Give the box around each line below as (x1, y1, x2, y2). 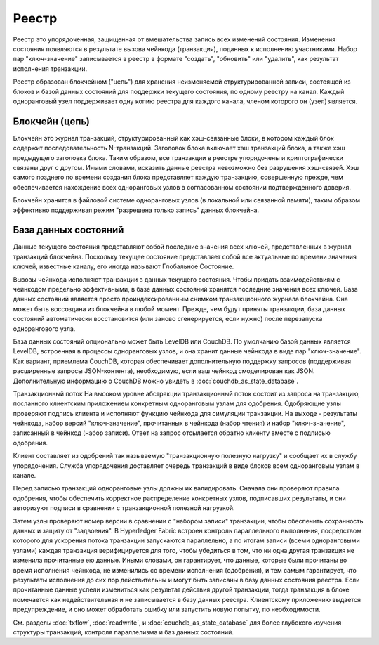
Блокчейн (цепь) (13, 115, 91, 127)
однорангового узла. (13, 324, 76, 333)
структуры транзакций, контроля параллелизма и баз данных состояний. (13, 627, 234, 636)
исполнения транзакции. (13, 64, 88, 73)
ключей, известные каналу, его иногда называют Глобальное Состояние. (13, 262, 234, 271)
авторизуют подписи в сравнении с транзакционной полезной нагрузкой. (13, 504, 235, 512)
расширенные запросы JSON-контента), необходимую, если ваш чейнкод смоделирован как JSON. (13, 367, 315, 375)
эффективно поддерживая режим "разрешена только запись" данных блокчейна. (13, 206, 260, 214)
